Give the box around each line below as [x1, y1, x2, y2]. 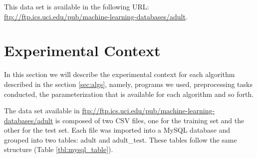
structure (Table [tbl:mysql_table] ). [4, 144, 113, 155]
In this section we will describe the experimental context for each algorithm [4, 69, 235, 79]
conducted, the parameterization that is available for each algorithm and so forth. [4, 88, 254, 99]
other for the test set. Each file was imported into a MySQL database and [4, 125, 231, 135]
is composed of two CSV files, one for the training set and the [55, 115, 245, 125]
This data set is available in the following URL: [4, 1, 149, 11]
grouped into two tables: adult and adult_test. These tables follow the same [4, 134, 237, 145]
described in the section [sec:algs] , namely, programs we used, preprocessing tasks [4, 79, 253, 89]
